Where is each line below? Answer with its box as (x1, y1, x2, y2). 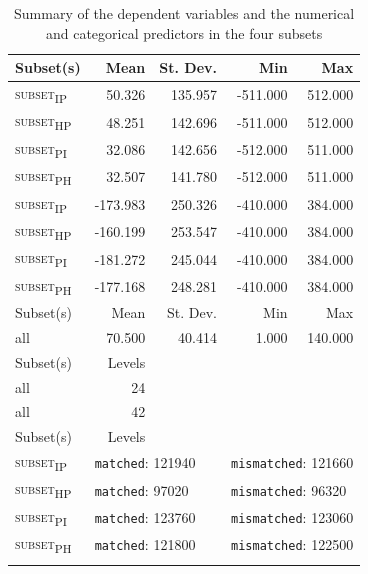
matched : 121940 (94, 452, 196, 473)
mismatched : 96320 (231, 479, 347, 500)
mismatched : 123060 (231, 507, 354, 528)
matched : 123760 (94, 507, 196, 528)
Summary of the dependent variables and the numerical (14, 3, 355, 23)
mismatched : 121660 (231, 452, 354, 473)
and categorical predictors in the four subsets (45, 22, 323, 43)
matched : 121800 (94, 534, 196, 555)
